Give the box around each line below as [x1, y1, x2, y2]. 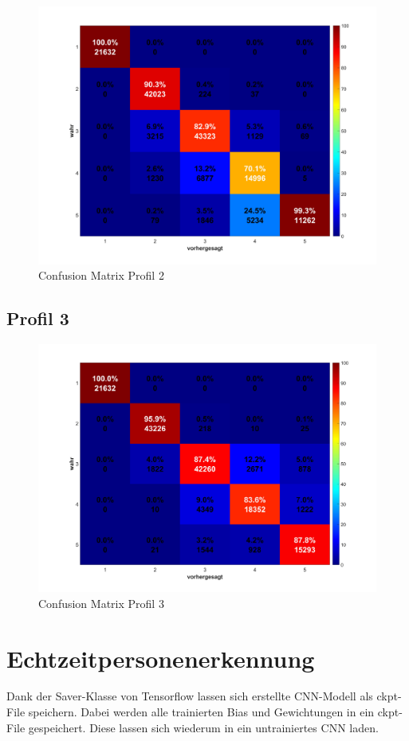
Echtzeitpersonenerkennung [6, 641, 315, 674]
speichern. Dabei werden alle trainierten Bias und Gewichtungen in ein [28, 704, 375, 720]
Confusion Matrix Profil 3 [38, 594, 164, 611]
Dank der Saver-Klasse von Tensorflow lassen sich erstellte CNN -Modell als [6, 688, 373, 704]
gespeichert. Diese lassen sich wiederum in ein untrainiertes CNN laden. [28, 719, 379, 735]
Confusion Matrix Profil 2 [38, 267, 164, 284]
